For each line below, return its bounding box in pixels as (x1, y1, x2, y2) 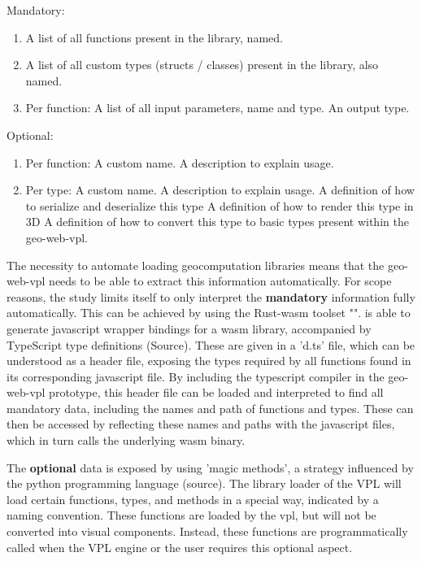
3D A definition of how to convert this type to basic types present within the (25, 213, 409, 230)
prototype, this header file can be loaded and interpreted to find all (49, 384, 384, 401)
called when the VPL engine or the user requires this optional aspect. (7, 538, 353, 555)
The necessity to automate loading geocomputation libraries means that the (7, 256, 385, 273)
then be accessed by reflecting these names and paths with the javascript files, (7, 415, 395, 433)
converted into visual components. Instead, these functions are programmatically (7, 523, 408, 540)
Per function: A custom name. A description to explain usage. (25, 154, 334, 171)
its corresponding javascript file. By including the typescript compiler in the (7, 367, 385, 385)
